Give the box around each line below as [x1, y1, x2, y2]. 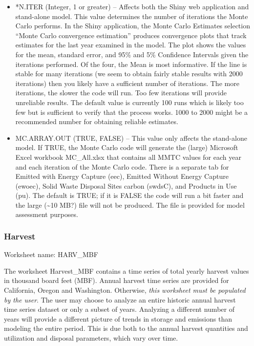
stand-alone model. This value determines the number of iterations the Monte [15, 11, 248, 21]
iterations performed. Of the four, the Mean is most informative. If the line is [15, 59, 247, 69]
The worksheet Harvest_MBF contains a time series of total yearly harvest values [4, 265, 249, 276]
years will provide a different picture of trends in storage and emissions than [4, 313, 232, 324]
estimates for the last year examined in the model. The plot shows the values [15, 40, 246, 50]
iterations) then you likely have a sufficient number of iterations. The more [15, 78, 239, 88]
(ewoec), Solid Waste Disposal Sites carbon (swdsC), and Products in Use [15, 180, 237, 191]
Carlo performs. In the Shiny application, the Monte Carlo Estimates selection [15, 21, 250, 31]
